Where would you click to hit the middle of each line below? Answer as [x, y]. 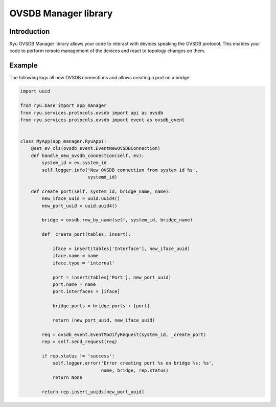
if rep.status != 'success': [78, 356]
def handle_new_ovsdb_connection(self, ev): [88, 155]
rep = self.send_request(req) [79, 342]
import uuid [35, 91]
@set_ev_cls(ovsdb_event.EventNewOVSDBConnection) [96, 149]
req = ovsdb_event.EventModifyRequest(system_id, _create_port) [124, 334]
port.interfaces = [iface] [86, 292]
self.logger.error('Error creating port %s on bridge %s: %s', [133, 363]
